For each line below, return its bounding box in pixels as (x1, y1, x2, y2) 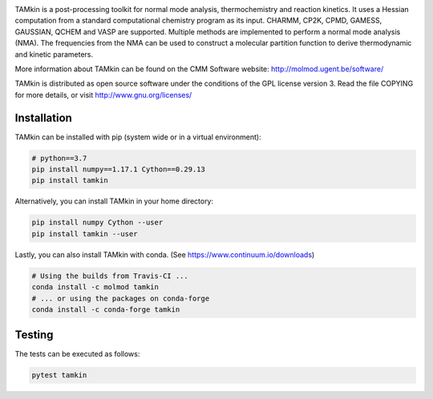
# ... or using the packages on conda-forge (31, 293, 210, 303)
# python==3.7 (31, 153, 87, 163)
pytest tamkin (31, 371, 87, 380)
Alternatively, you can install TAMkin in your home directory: (14, 196, 214, 206)
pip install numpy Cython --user (31, 218, 164, 228)
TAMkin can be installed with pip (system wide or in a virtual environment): (14, 132, 261, 142)
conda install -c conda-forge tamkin (31, 304, 180, 314)
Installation (14, 111, 72, 124)
